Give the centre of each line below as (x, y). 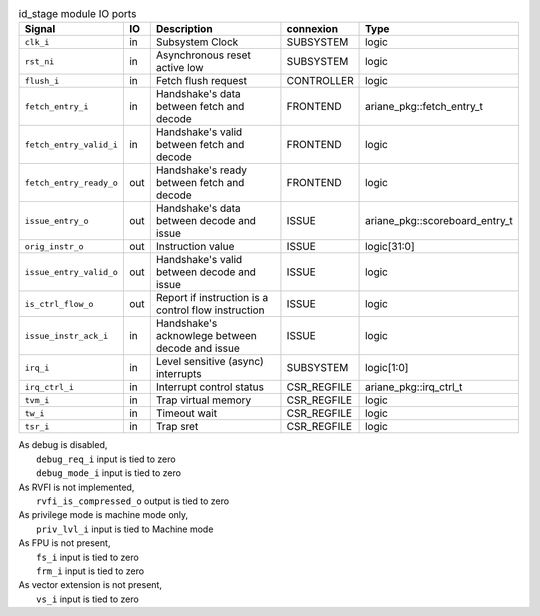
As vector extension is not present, (90, 585)
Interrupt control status (210, 387)
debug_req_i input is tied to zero (106, 459)
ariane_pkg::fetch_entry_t (424, 107)
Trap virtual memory (203, 400)
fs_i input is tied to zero (87, 557)
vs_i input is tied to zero (87, 599)
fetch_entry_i (56, 106)
